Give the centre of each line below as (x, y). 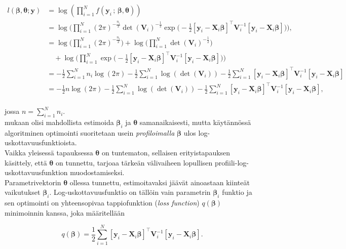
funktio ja (237, 192)
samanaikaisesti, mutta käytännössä (195, 122)
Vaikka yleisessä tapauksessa (49, 152)
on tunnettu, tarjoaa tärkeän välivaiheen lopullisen (134, 162)
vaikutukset (23, 192)
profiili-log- (232, 162)
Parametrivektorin (33, 182)
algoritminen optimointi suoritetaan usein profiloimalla (90, 132)
